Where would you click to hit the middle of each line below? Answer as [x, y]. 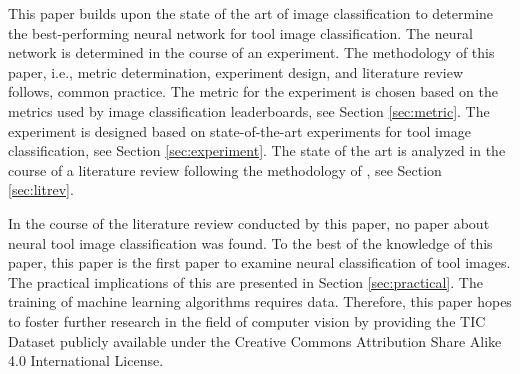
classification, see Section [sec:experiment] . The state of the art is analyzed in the [257, 150]
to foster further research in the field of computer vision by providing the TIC [247, 320]
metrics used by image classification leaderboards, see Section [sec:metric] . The [249, 110]
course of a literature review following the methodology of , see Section [225, 169]
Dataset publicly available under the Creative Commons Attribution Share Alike [255, 340]
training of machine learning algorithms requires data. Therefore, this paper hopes [260, 301]
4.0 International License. [86, 360]
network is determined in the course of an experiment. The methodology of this [251, 52]
